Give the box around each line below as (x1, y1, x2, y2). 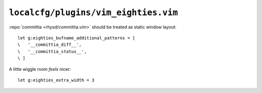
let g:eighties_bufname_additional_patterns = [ (17, 35, 135, 40)
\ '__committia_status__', (17, 49, 87, 54)
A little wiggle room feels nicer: (9, 66, 71, 72)
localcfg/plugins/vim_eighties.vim (9, 7, 178, 18)
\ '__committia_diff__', (17, 42, 82, 48)
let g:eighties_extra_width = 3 (17, 77, 95, 83)
